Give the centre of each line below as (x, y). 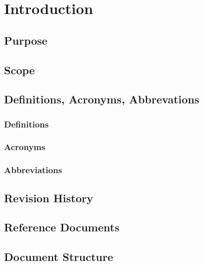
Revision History (49, 197)
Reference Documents (62, 227)
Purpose (26, 40)
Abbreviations (33, 170)
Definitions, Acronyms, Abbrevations (102, 99)
